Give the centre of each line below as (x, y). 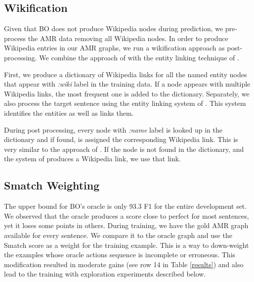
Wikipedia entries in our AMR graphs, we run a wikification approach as (114, 48)
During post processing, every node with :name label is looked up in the (113, 129)
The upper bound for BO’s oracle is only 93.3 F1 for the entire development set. (126, 206)
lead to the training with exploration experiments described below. (105, 274)
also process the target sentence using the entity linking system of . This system (125, 103)
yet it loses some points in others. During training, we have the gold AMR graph (126, 225)
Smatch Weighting (52, 185)
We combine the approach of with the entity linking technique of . (139, 57)
